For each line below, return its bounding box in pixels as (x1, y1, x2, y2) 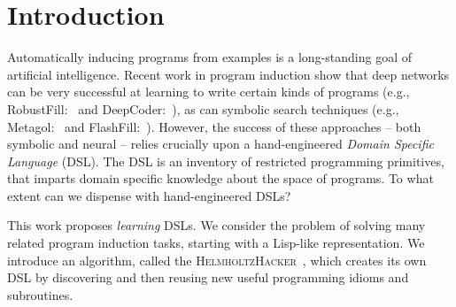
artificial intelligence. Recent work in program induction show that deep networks (7, 65, 450, 83)
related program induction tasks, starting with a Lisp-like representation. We (7, 234, 425, 252)
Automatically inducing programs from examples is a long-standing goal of (7, 48, 413, 66)
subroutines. (7, 285, 73, 303)
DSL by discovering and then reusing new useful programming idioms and (7, 268, 409, 287)
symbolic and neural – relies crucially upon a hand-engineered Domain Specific (7, 134, 434, 153)
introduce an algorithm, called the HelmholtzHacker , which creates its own (7, 250, 427, 269)
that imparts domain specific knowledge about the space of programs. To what (7, 169, 434, 188)
